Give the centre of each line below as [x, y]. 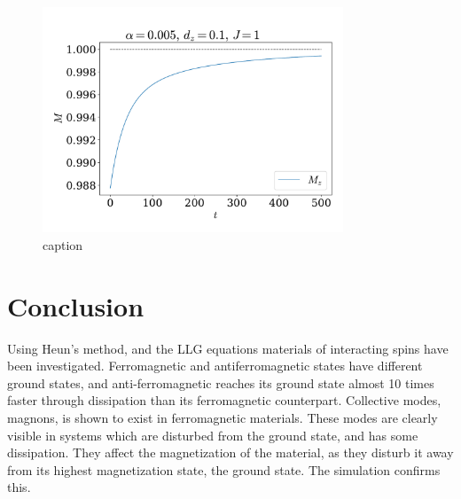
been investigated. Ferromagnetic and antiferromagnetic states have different [215, 366]
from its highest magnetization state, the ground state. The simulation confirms [224, 469]
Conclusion [76, 305]
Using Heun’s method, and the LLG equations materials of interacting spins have [228, 348]
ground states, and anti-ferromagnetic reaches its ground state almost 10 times [221, 382]
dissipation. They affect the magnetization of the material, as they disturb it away [230, 452]
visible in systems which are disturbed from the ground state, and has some [213, 435]
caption [63, 244]
